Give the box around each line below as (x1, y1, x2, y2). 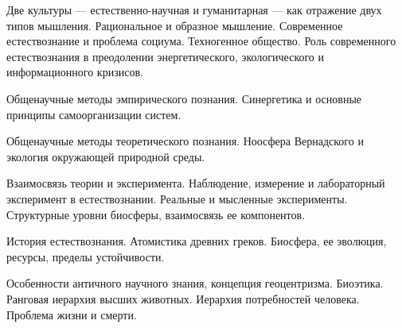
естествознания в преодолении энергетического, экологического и (6, 48, 325, 64)
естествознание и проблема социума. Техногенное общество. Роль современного (6, 33, 396, 49)
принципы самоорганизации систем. (6, 106, 181, 122)
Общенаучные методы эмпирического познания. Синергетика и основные (6, 90, 362, 106)
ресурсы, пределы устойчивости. (6, 248, 165, 264)
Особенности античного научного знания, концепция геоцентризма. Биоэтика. (6, 275, 384, 291)
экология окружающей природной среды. (6, 148, 205, 164)
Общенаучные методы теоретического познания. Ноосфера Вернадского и (6, 133, 364, 149)
